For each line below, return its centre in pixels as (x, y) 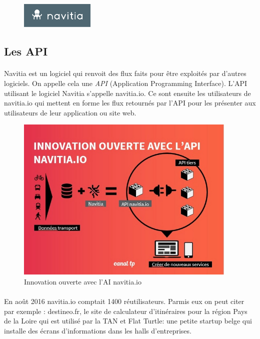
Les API (26, 51)
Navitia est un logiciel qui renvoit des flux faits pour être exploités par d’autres (125, 73)
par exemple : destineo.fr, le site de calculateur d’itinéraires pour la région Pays (126, 311)
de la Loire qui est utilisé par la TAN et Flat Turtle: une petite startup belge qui (128, 321)
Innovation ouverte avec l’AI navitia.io (83, 281)
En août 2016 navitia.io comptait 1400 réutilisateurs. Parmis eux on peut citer (124, 301)
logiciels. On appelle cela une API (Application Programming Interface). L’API (126, 83)
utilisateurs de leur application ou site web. (70, 112)
